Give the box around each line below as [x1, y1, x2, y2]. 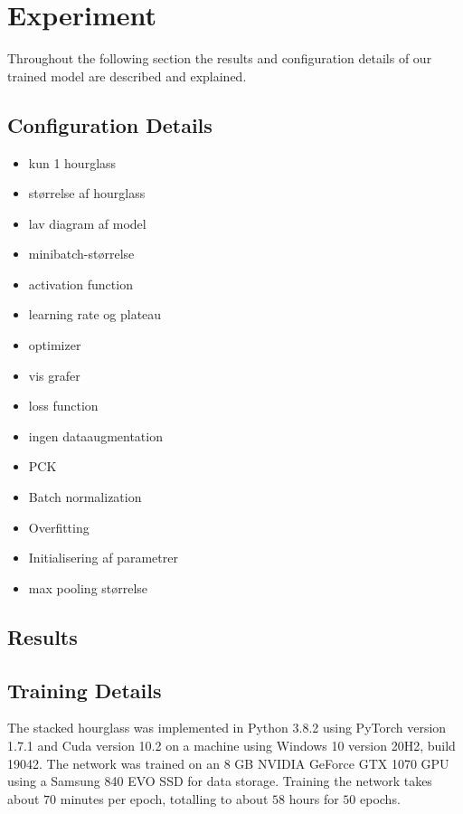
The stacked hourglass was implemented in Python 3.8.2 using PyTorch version [7, 718, 447, 737]
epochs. [360, 789, 401, 808]
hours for [288, 789, 339, 808]
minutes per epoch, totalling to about [60, 789, 269, 808]
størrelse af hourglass [28, 184, 146, 203]
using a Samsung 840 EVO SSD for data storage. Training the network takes [7, 771, 432, 790]
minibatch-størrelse [28, 244, 135, 263]
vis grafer [28, 365, 80, 384]
